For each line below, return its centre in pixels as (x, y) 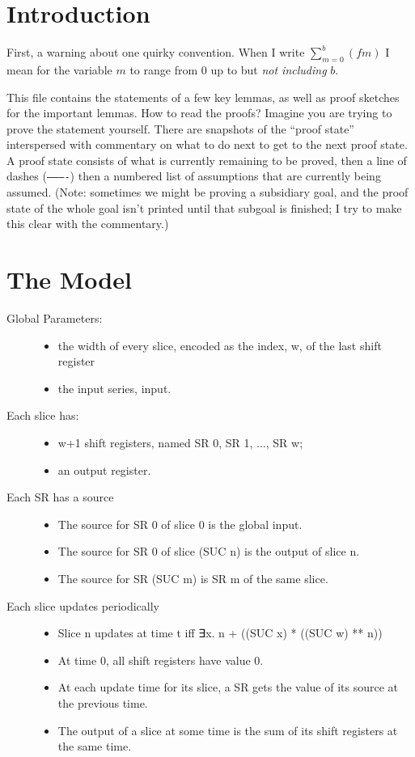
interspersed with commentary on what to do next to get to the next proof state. (207, 144)
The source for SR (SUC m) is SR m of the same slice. (193, 578)
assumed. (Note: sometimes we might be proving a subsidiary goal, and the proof (207, 192)
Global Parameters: (55, 318)
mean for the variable (59, 69)
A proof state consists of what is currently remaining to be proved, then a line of (207, 160)
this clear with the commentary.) (88, 224)
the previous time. (103, 702)
